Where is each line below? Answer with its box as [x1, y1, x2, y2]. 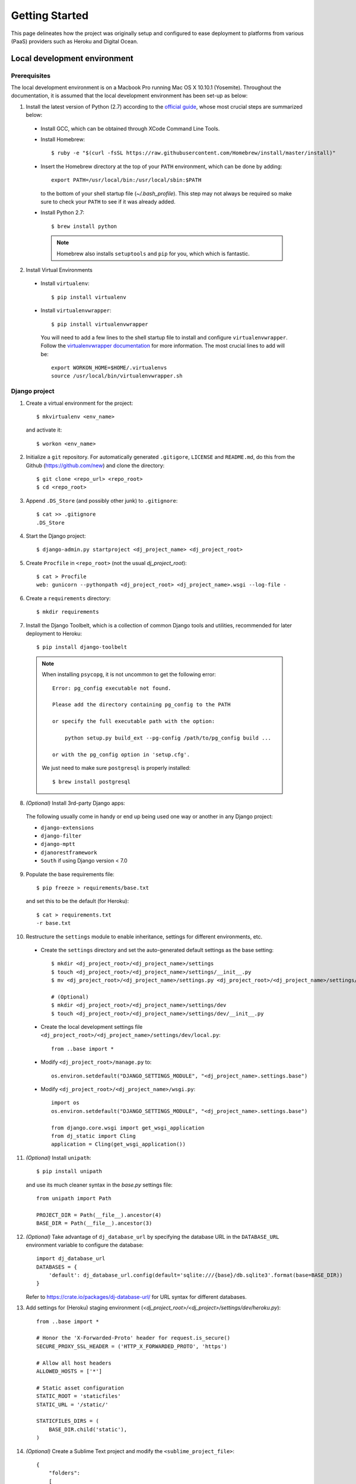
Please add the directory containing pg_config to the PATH [52, 701, 231, 708]
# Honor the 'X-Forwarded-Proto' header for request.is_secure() [36, 1334, 231, 1342]
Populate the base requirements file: [26, 870, 115, 878]
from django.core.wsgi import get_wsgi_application [51, 1124, 205, 1131]
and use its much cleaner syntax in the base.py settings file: [26, 1181, 173, 1188]
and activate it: [26, 426, 62, 433]
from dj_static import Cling [51, 1133, 136, 1139]
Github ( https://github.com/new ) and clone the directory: [26, 462, 165, 469]
